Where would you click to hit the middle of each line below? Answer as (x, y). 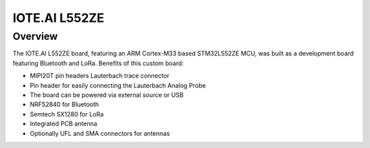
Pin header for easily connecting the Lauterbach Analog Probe (118, 85)
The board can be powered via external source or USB (107, 95)
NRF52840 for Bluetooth (64, 104)
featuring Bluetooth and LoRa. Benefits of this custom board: (98, 63)
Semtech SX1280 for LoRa (67, 114)
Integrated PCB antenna (63, 124)
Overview (35, 36)
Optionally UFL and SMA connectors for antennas (100, 133)
